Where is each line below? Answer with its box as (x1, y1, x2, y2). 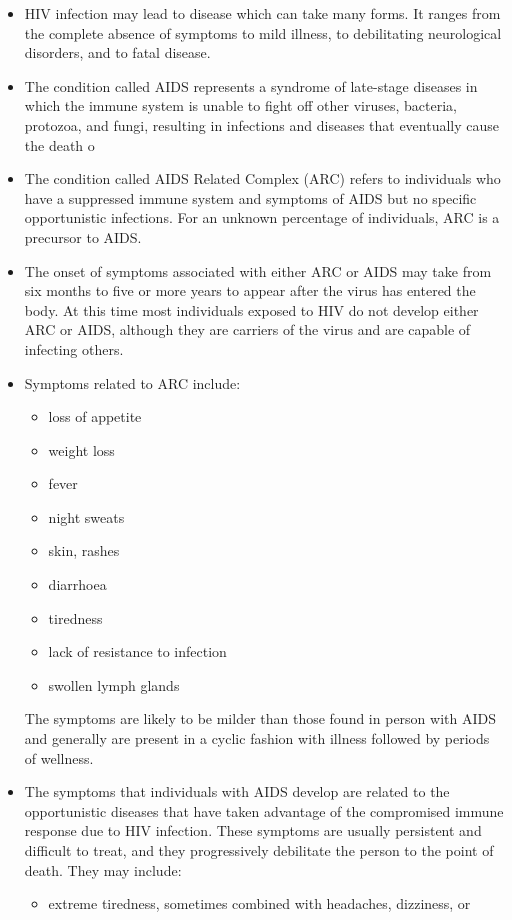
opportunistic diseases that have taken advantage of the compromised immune (24, 800, 504, 821)
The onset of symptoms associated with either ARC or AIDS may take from (24, 260, 492, 281)
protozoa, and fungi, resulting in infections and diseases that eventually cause (24, 114, 500, 135)
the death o (24, 134, 95, 155)
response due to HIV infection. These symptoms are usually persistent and (24, 820, 482, 841)
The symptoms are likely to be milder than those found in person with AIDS (24, 708, 496, 729)
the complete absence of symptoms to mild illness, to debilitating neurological (24, 22, 502, 43)
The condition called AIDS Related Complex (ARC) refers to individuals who (24, 168, 501, 189)
